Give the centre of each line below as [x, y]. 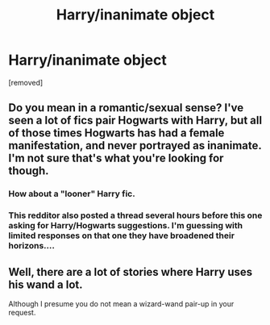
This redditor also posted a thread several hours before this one [135, 215]
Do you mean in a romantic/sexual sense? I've [126, 108]
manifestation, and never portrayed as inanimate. [135, 146]
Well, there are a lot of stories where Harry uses [130, 272]
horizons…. [31, 246]
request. [22, 312]
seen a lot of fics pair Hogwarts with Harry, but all [135, 121]
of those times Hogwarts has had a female [116, 133]
